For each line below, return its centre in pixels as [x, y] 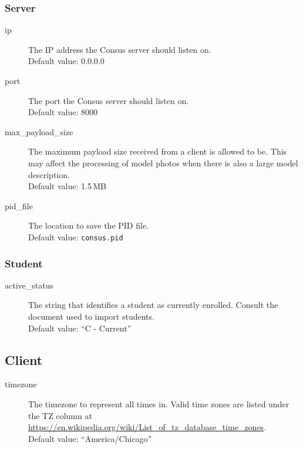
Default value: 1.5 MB [68, 186]
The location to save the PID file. [89, 225]
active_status [29, 285]
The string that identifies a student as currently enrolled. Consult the [153, 305]
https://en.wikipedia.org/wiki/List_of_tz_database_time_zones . [147, 427]
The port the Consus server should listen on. [109, 100]
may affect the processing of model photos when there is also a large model [163, 162]
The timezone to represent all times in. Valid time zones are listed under [159, 403]
